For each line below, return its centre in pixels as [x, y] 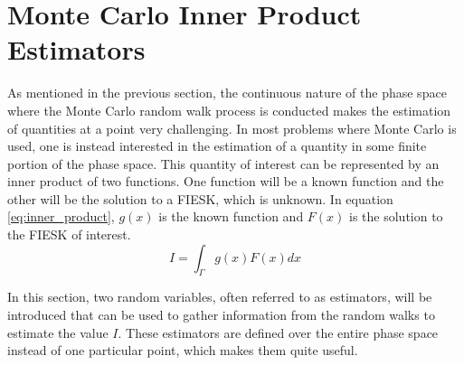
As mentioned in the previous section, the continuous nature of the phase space [227, 93]
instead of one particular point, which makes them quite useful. [183, 350]
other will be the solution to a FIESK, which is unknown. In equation [200, 198]
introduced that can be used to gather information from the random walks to [221, 315]
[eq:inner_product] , [61, 216]
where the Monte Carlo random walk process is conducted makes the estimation [229, 110]
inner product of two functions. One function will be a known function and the [226, 181]
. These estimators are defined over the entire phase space [278, 332]
